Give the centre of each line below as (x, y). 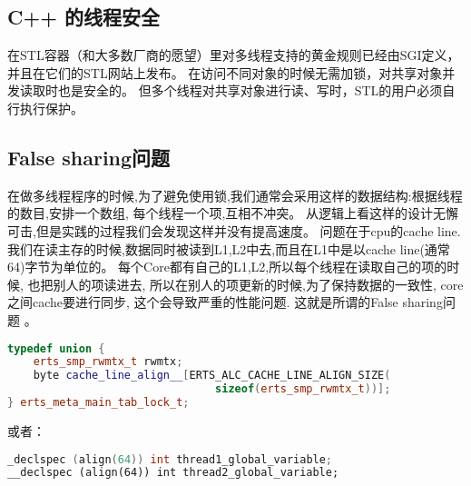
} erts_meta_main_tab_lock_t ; (98, 403)
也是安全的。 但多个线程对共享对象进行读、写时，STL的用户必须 (250, 90)
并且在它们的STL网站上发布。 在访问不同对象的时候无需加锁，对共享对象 (225, 72)
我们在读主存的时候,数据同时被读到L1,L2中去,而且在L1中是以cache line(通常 (229, 248)
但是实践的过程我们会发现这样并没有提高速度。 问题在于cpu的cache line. (248, 230)
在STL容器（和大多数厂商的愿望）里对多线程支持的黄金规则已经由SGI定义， (234, 55)
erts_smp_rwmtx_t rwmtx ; (108, 362)
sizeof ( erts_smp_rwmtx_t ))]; (303, 389)
